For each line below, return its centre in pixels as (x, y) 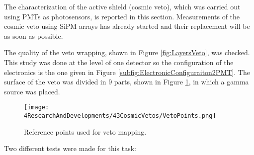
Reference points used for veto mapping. (85, 131)
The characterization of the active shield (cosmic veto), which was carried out (122, 6)
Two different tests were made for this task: (70, 148)
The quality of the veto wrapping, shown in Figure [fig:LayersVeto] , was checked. (127, 52)
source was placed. (32, 91)
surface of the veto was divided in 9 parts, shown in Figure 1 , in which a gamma (127, 82)
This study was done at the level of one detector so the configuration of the (119, 62)
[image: (37, 108)
